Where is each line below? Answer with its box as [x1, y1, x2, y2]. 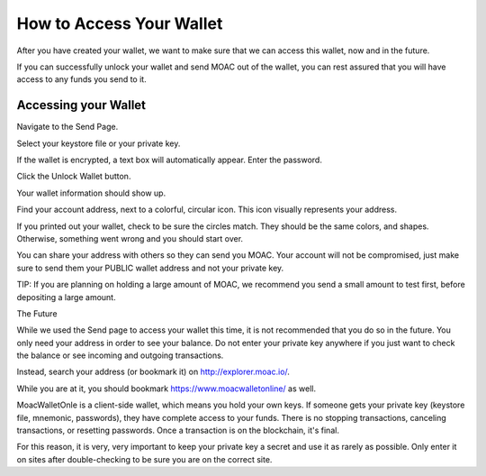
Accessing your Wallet [16, 97, 147, 113]
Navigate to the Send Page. [16, 122, 119, 133]
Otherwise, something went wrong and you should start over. [16, 233, 243, 243]
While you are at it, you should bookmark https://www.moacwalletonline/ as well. [16, 383, 317, 394]
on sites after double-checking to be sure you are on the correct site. [16, 453, 273, 464]
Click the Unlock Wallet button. [16, 171, 131, 182]
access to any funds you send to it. [16, 74, 148, 85]
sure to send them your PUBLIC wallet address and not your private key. [16, 262, 284, 273]
